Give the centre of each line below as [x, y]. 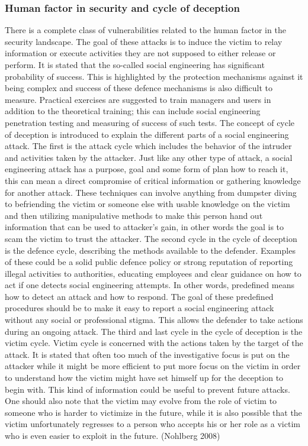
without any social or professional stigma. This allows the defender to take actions [154, 320]
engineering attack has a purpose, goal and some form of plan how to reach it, [147, 169]
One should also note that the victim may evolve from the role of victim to [141, 401]
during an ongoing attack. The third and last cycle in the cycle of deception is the [154, 331]
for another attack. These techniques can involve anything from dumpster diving [151, 192]
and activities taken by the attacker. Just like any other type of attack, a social [149, 157]
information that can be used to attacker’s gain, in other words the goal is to [145, 227]
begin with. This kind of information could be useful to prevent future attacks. [147, 389]
